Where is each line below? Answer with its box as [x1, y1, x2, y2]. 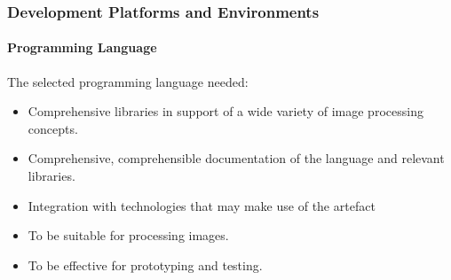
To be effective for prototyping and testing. [28, 255, 263, 274]
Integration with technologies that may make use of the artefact [28, 196, 376, 214]
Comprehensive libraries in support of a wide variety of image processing [28, 102, 423, 121]
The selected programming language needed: [7, 72, 249, 90]
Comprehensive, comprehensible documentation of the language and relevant [28, 149, 445, 167]
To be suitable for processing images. [28, 226, 229, 245]
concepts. [28, 119, 78, 137]
